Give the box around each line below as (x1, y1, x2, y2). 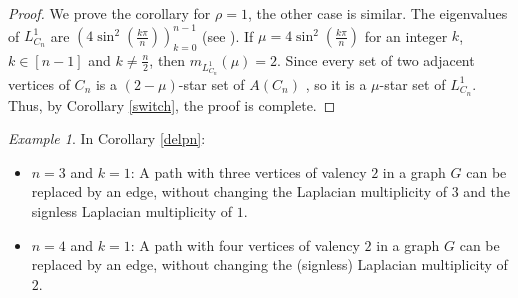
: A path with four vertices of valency (130, 234, 360, 255)
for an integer (364, 25, 448, 46)
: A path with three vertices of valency (130, 161, 367, 182)
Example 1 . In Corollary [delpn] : (8, 128, 206, 149)
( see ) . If (201, 25, 254, 46)
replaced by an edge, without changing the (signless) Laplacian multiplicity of (31, 254, 508, 275)
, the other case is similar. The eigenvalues (247, 3, 508, 23)
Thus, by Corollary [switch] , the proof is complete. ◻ (8, 94, 336, 115)
